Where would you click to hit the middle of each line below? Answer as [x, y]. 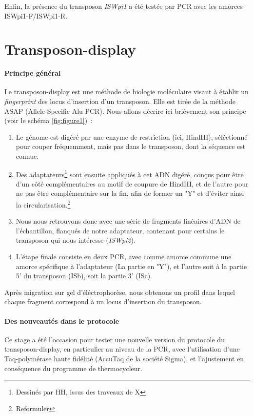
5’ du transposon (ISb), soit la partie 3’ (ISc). [84, 276]
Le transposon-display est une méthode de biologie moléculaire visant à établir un [127, 92]
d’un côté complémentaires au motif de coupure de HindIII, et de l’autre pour [132, 183]
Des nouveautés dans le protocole [62, 321]
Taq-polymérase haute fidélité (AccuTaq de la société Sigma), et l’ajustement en [124, 358]
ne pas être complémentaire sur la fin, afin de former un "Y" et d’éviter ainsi [130, 193]
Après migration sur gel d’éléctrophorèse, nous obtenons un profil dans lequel [120, 292]
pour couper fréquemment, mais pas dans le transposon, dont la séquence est [131, 146]
